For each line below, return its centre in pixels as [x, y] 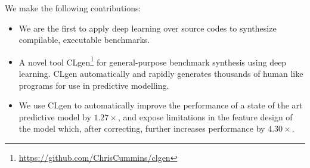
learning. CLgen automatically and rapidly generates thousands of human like [161, 74]
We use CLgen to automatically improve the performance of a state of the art [161, 105]
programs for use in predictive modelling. [94, 85]
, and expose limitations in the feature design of [205, 116]
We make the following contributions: [73, 8]
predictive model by [55, 116]
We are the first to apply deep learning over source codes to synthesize [148, 28]
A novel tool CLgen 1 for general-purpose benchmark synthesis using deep [153, 61]
